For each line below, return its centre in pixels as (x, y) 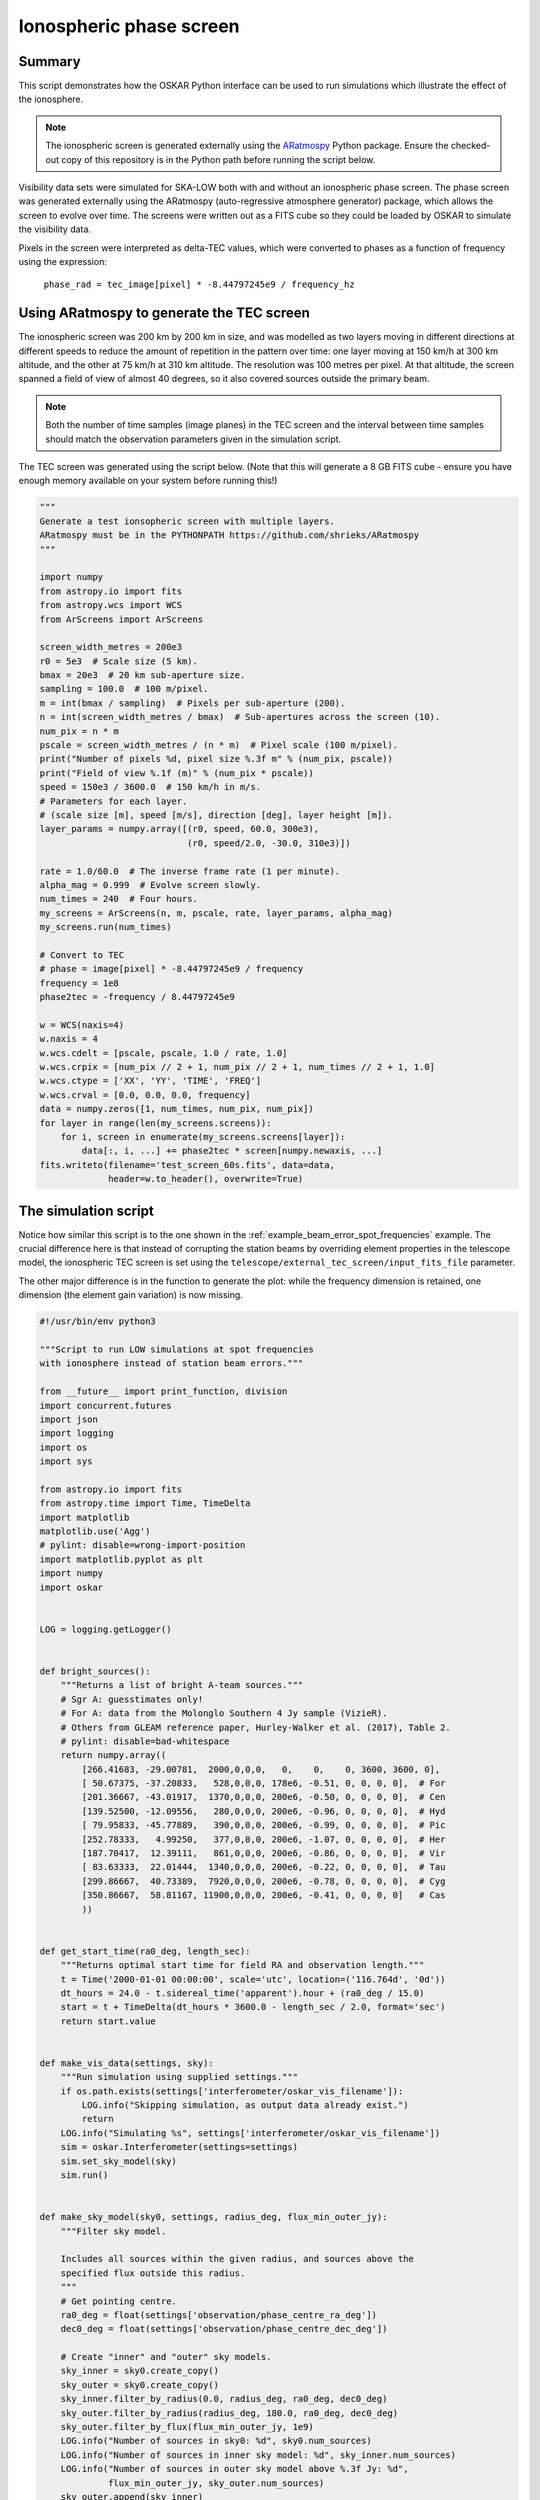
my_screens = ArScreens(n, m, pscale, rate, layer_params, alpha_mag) (216, 913)
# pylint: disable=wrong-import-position (142, 1545)
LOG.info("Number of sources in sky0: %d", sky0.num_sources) (216, 2441)
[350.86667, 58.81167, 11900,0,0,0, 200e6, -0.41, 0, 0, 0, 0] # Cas (263, 1895)
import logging (76, 1433)
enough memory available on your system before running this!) (148, 481)
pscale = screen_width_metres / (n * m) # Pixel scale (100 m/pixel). (219, 745)
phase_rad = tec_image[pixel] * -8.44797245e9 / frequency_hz (199, 284)
